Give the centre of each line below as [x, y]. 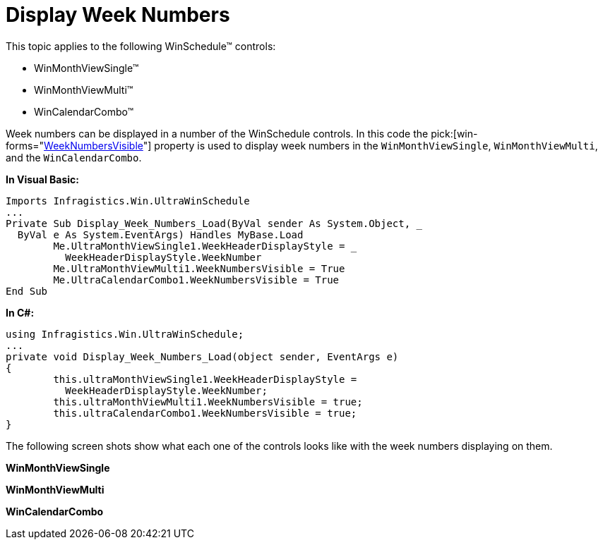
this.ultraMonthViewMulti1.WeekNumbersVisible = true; [208, 402]
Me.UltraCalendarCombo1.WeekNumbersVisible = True [196, 280]
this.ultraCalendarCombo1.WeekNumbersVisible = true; [205, 413]
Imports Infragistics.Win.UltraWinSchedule [128, 201]
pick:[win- [454, 133]
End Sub [27, 291]
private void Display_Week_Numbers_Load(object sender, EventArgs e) [202, 356]
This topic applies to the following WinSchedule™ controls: [141, 46]
